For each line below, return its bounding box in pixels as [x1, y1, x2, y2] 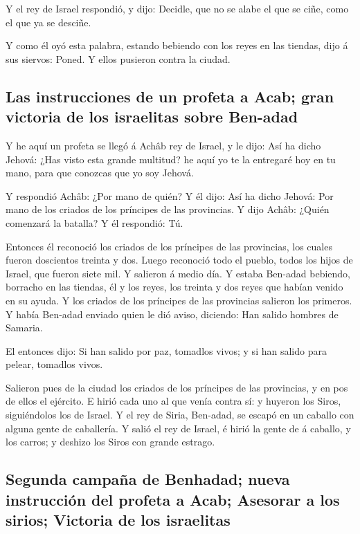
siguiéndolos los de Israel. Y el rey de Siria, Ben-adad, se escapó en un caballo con [6, 407, 354, 422]
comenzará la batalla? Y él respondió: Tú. [6, 215, 183, 230]
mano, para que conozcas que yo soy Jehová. [6, 165, 194, 180]
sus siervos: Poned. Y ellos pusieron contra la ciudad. [6, 51, 231, 66]
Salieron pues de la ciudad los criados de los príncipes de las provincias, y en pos [6, 380, 348, 394]
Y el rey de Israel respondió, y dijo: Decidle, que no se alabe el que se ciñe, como [6, 1, 349, 15]
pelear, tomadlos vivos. [6, 357, 103, 371]
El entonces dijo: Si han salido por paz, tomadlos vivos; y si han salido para [6, 343, 327, 358]
